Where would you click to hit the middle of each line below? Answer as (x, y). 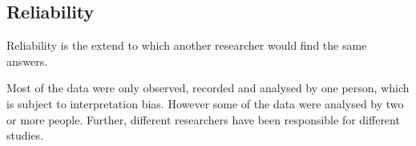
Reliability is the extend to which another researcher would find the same (187, 45)
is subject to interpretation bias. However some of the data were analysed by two (205, 103)
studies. (25, 135)
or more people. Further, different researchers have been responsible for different (203, 119)
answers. (27, 61)
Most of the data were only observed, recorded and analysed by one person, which (208, 88)
